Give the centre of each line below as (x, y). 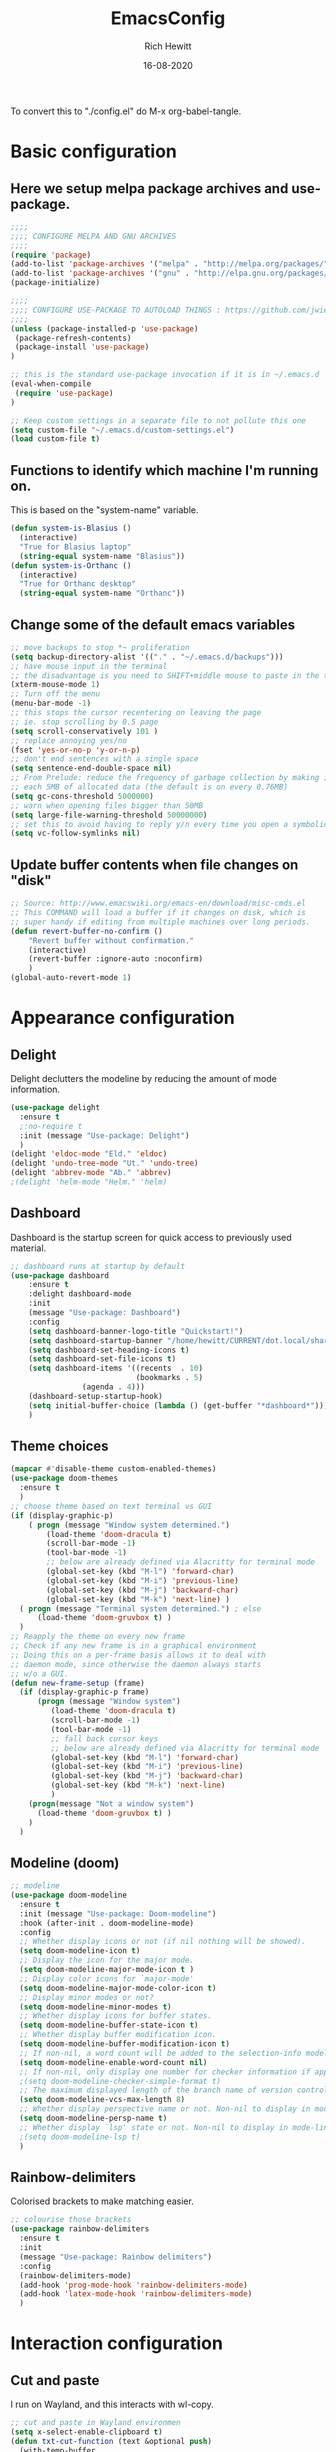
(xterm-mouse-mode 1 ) (55, 685)
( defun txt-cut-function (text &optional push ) (111, 2441)
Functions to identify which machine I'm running (164, 470)
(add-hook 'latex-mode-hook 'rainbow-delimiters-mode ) (136, 2294)
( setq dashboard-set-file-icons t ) (102, 1359)
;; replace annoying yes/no (69, 740)
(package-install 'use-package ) (82, 347)
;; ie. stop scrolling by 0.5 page (84, 722)
